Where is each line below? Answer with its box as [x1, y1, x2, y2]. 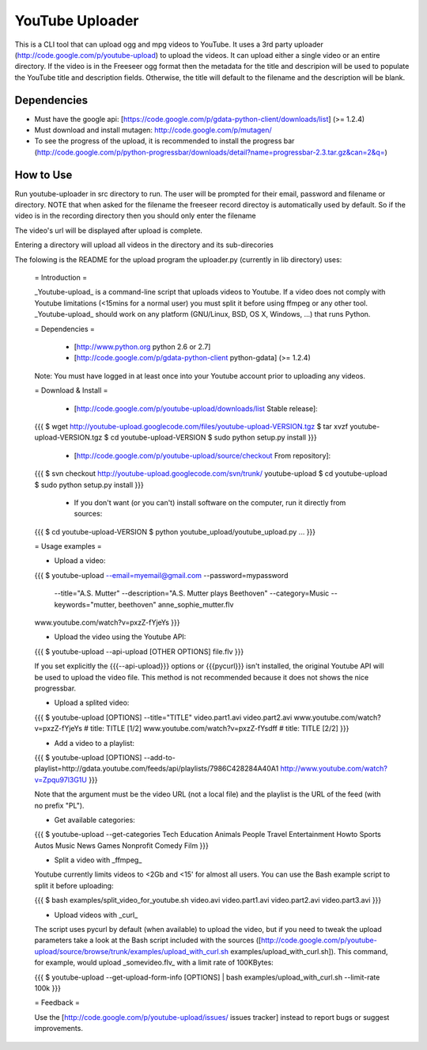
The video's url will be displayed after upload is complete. [14, 226, 203, 235]
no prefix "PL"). [34, 801, 85, 810]
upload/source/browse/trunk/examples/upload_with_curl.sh [34, 946, 229, 956]
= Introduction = [34, 273, 87, 283]
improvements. [34, 1024, 83, 1033]
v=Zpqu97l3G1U [34, 774, 87, 784]
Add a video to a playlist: [54, 738, 134, 748]
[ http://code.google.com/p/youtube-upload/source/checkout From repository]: [74, 451, 331, 460]
